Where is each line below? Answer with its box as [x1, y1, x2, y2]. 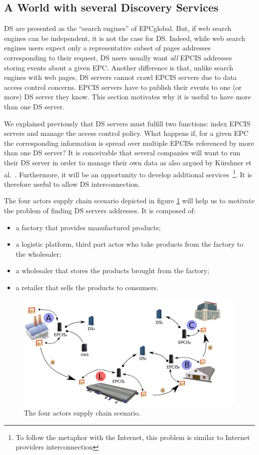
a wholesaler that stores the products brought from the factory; [15, 265, 210, 276]
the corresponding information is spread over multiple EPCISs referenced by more [4, 137, 254, 148]
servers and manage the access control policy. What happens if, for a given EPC [4, 128, 249, 138]
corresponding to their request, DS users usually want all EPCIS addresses [4, 52, 232, 62]
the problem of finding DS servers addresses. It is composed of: [4, 205, 196, 215]
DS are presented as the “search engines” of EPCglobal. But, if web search [4, 23, 232, 33]
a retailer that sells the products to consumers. [15, 282, 159, 292]
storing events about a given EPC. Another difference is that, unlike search [4, 62, 234, 72]
